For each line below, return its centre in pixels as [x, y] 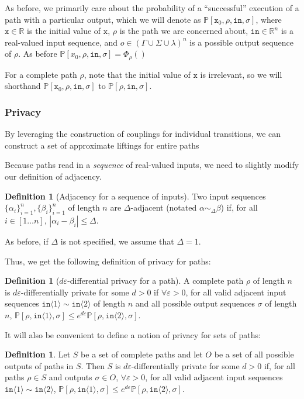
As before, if [27, 241]
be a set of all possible [254, 354]
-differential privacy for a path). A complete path [156, 281]
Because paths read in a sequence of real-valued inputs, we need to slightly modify [152, 165]
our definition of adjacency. [53, 176]
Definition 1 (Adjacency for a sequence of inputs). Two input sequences [135, 196]
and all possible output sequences [195, 303]
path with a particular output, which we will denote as [103, 19]
